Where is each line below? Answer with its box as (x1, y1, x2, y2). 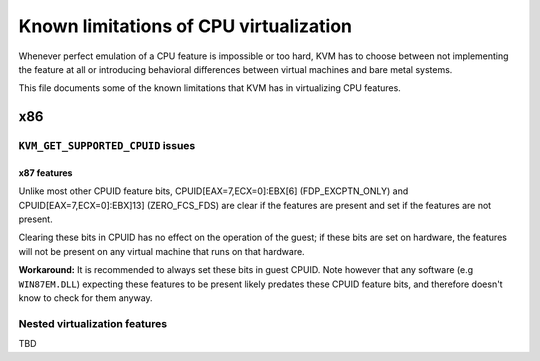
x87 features (18, 166, 73, 179)
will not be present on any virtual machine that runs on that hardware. (18, 245, 305, 257)
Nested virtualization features (18, 316, 168, 330)
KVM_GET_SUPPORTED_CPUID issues (18, 139, 196, 153)
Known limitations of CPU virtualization (18, 15, 353, 37)
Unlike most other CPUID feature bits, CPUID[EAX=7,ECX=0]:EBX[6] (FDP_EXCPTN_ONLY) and (18, 185, 409, 197)
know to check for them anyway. (18, 292, 154, 304)
